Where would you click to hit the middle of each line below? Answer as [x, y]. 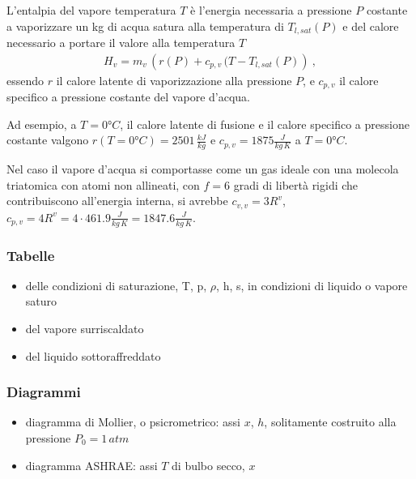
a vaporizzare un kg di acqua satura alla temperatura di [145, 26]
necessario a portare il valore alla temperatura [121, 43]
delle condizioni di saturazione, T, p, [116, 285]
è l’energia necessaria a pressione [271, 10]
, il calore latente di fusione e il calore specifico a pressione [265, 124]
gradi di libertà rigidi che [296, 184]
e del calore [371, 26]
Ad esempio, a [42, 124]
